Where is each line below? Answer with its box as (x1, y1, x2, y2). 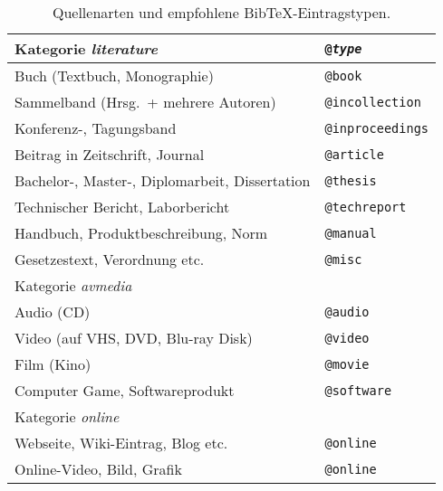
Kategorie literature (14, 38, 158, 59)
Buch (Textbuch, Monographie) (14, 65, 214, 86)
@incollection (324, 94, 421, 109)
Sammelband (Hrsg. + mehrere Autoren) (14, 91, 276, 112)
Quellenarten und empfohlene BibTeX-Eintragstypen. (52, 2, 391, 23)
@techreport (324, 199, 407, 214)
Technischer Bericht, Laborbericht (14, 196, 230, 217)
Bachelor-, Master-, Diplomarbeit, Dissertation (14, 170, 311, 191)
